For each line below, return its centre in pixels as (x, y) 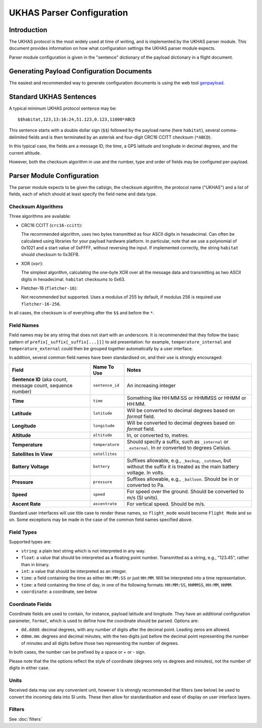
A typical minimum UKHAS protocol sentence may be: (63, 108)
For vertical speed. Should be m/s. (166, 504)
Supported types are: (30, 542)
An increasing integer (151, 385)
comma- (229, 130)
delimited (18, 137)
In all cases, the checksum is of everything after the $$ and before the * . (82, 313)
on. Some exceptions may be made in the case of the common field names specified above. (101, 520)
